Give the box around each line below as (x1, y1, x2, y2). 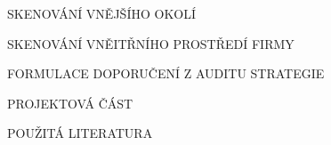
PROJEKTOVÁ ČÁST (7, 93, 133, 112)
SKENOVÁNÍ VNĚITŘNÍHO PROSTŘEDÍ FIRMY (7, 34, 295, 52)
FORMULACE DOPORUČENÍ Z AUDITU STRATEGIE (7, 64, 325, 83)
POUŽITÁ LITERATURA (7, 124, 153, 142)
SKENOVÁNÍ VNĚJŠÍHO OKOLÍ (7, 4, 196, 22)
